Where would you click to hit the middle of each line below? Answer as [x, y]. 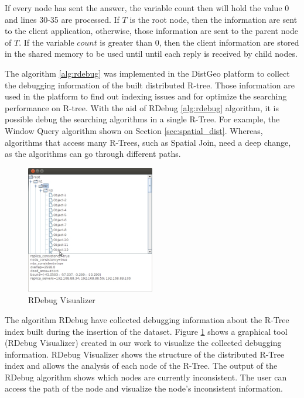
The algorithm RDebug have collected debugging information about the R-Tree [147, 319]
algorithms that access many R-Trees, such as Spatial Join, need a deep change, [148, 142]
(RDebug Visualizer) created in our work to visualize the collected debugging [143, 343]
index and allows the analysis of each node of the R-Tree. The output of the [141, 366]
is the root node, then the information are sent [214, 19]
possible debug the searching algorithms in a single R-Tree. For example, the [142, 119]
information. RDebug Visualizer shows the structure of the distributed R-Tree [145, 354]
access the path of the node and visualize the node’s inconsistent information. [144, 388]
